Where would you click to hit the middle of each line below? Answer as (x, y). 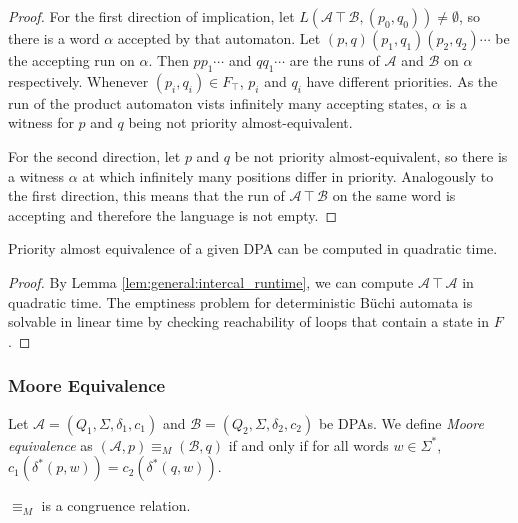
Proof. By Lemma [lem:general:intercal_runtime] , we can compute (211, 281)
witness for (41, 122)
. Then (168, 60)
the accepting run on (71, 60)
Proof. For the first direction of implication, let (151, 16)
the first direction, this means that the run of (146, 195)
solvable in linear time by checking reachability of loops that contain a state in (248, 321)
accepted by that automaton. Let (219, 38)
